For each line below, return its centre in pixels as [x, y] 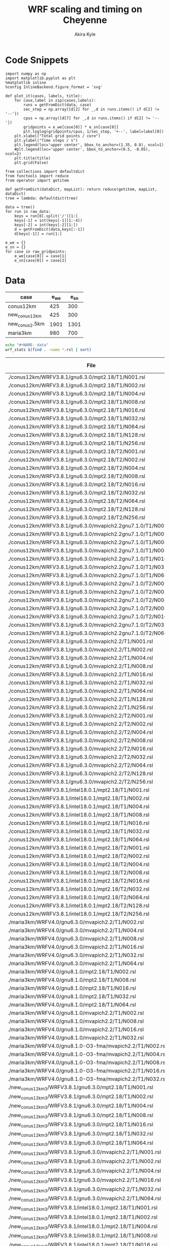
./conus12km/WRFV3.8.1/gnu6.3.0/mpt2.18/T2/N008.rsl [77, 476]
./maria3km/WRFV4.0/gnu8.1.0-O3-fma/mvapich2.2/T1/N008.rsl [87, 1062]
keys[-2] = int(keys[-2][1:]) [46, 225]
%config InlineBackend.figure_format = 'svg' [54, 87]
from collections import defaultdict [45, 171]
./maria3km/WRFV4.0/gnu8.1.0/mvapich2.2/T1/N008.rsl [76, 1021]
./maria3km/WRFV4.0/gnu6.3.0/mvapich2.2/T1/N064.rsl [76, 963]
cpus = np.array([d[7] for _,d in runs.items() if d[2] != [87, 118]
